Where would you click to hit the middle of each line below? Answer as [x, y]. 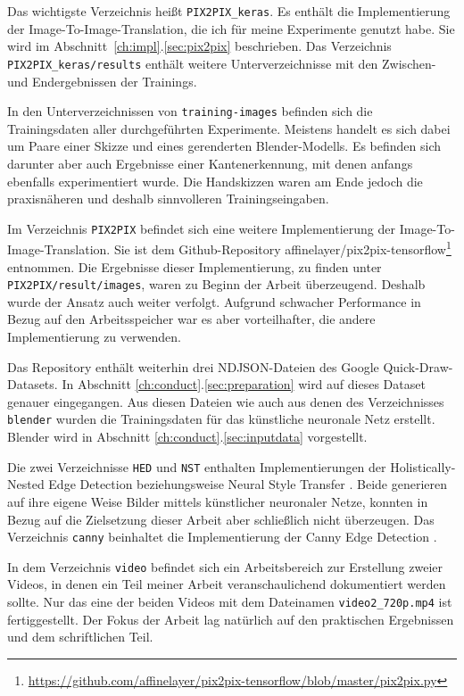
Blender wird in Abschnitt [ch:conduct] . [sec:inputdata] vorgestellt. [187, 437]
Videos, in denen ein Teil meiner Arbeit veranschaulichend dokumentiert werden [227, 584]
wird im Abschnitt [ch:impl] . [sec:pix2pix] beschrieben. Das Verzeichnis [199, 46]
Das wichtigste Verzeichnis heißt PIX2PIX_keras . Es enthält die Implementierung [229, 11]
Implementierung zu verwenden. [94, 337]
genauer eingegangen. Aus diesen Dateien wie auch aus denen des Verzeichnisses [226, 401]
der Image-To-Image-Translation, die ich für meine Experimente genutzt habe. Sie [231, 28]
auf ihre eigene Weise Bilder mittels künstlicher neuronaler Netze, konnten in [218, 501]
